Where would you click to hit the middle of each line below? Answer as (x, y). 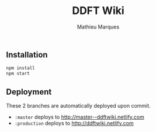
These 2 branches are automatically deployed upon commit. (78, 105)
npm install (20, 68)
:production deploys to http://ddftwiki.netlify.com (74, 123)
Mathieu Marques (98, 27)
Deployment (29, 92)
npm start (18, 74)
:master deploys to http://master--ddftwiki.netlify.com (79, 117)
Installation (27, 54)
